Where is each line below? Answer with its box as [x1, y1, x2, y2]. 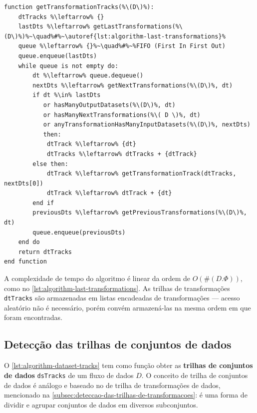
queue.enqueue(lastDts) [18, 52, 97, 59]
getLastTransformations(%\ [93, 23, 183, 30]
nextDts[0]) [4, 179, 43, 187]
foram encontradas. [4, 312, 62, 322]
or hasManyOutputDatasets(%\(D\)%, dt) [43, 101, 176, 108]
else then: [32, 160, 68, 167]
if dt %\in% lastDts [32, 91, 101, 99]
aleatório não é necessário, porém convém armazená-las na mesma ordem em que [4, 302, 251, 312]
